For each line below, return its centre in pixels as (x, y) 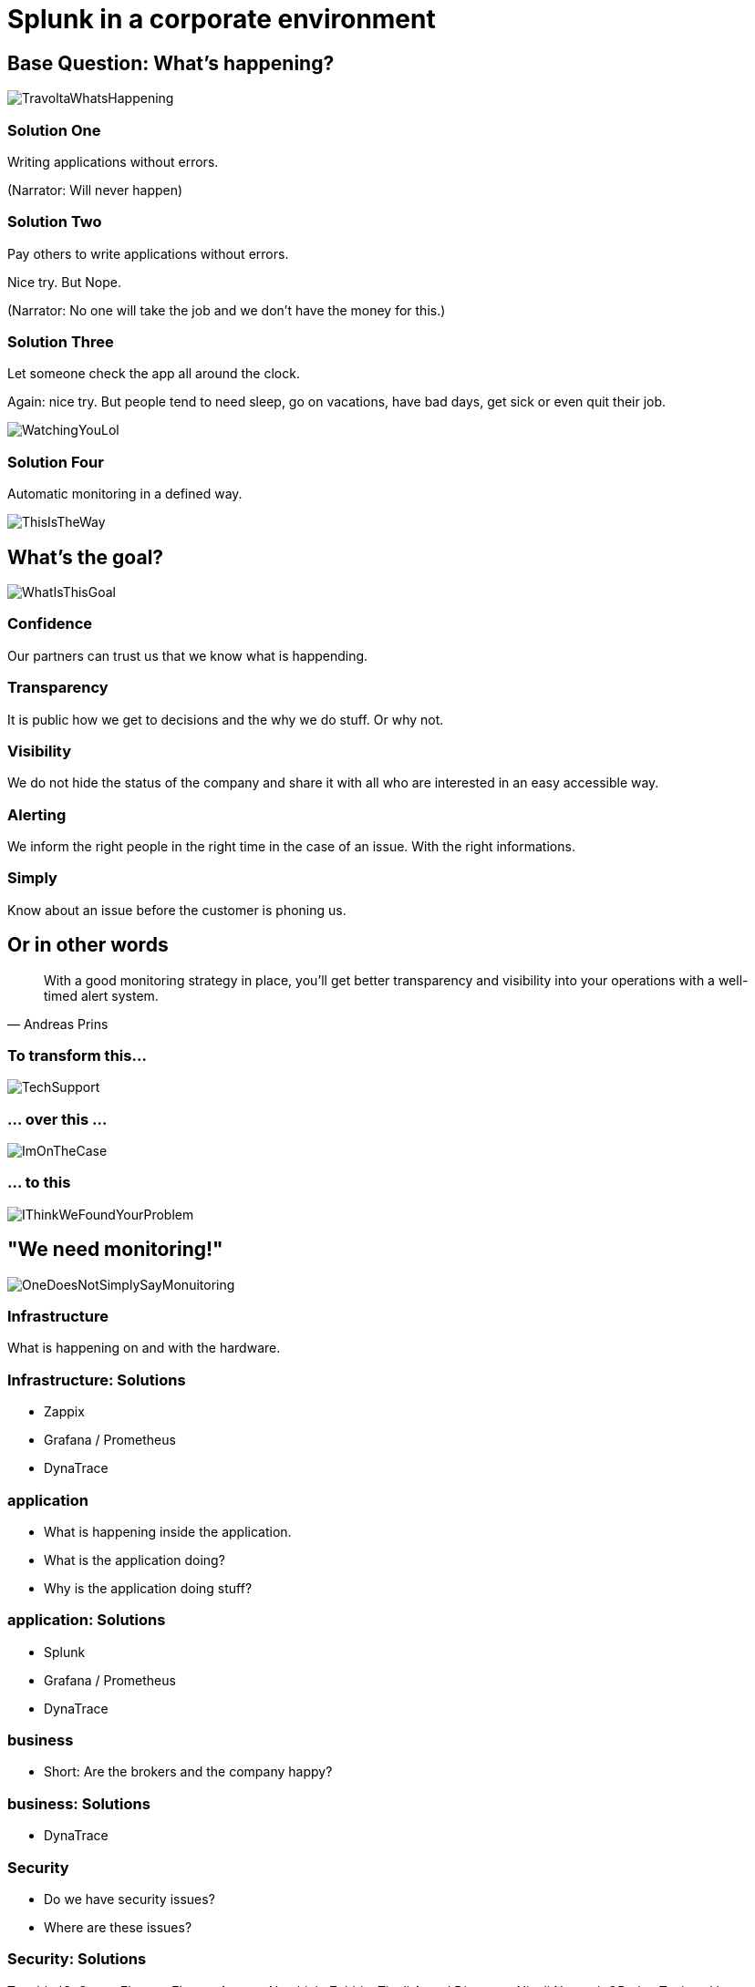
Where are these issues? (118, 1927)
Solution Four (56, 462)
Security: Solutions (77, 1959)
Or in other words (88, 945)
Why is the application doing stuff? (148, 1588)
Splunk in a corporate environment (222, 19)
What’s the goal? (86, 557)
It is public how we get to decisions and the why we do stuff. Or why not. (226, 719)
